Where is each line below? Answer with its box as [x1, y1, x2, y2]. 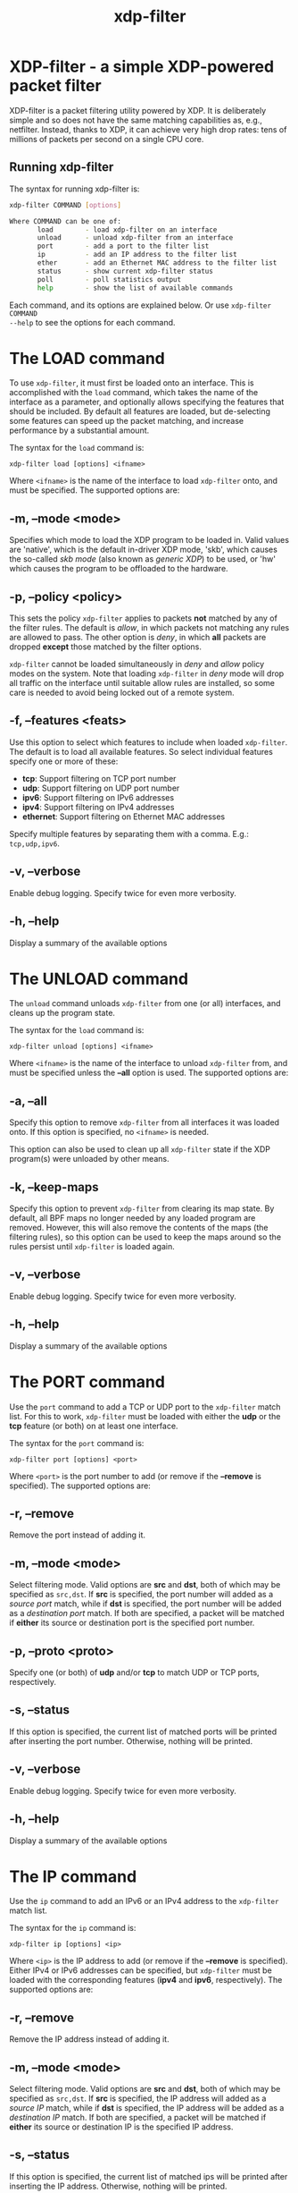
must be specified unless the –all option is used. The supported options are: [9, 1067, 289, 1079]
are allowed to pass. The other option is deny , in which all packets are [9, 632, 267, 643]
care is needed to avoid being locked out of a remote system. [9, 687, 235, 699]
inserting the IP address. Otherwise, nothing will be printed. [9, 2180, 228, 2191]
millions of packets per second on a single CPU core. [9, 133, 204, 144]
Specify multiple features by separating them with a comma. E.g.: [9, 828, 250, 839]
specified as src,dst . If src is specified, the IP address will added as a [9, 2093, 267, 2104]
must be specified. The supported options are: [9, 485, 180, 495]
